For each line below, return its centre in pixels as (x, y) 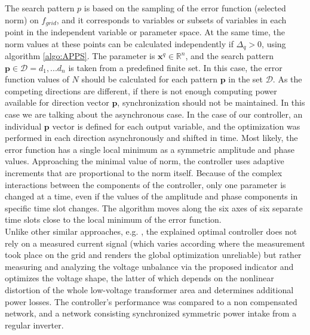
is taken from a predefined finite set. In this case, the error (175, 67)
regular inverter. (34, 325)
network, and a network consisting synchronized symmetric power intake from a (151, 313)
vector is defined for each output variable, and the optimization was (176, 126)
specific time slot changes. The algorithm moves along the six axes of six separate (154, 208)
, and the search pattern (230, 56)
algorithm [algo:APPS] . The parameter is (80, 56)
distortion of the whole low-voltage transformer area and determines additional (149, 289)
